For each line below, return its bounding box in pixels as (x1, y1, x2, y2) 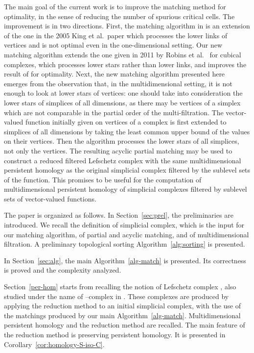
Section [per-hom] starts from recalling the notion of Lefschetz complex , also (4, 281, 236, 292)
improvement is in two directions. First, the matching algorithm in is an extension (4, 21, 250, 31)
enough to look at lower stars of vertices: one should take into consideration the (4, 88, 243, 98)
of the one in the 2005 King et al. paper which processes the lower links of (4, 30, 228, 40)
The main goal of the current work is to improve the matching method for (4, 1, 226, 11)
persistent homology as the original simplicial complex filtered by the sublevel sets (4, 165, 251, 175)
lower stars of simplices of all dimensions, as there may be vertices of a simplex (4, 97, 241, 107)
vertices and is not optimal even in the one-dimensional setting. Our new (4, 40, 223, 50)
